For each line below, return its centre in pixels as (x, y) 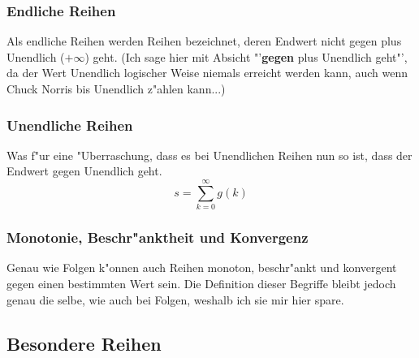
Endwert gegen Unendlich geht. (84, 171)
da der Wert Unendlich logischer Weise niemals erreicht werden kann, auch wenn (207, 73)
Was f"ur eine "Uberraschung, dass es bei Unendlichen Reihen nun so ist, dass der (209, 155)
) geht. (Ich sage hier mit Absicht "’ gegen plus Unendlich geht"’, (246, 56)
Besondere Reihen (84, 343)
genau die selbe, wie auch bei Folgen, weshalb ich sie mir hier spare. (175, 299)
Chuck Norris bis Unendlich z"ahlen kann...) (116, 88)
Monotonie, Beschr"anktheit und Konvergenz (158, 237)
